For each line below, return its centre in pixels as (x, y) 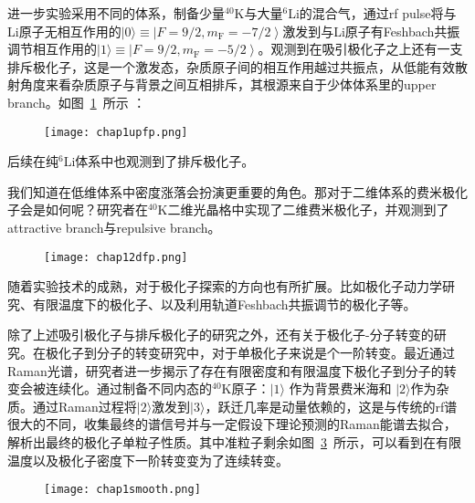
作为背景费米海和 (340, 388)
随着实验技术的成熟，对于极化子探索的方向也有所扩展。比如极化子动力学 (225, 286)
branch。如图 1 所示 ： (77, 102)
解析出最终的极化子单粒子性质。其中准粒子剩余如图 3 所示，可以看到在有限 (234, 442)
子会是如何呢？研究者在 (78, 210)
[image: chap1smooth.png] (122, 490)
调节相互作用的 (52, 49)
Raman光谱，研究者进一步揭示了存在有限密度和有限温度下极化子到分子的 (226, 370)
